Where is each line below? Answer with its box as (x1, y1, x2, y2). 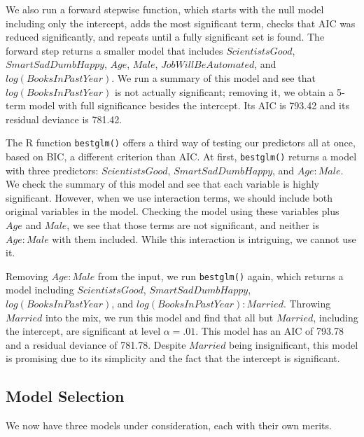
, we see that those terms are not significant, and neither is (66, 218, 319, 233)
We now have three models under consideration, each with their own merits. (6, 418, 332, 433)
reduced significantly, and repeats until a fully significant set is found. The (6, 29, 325, 44)
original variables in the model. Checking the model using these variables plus (6, 204, 339, 218)
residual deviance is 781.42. (6, 111, 122, 126)
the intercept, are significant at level (6, 324, 161, 338)
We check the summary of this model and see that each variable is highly (6, 176, 319, 191)
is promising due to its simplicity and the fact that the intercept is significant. (6, 351, 340, 366)
